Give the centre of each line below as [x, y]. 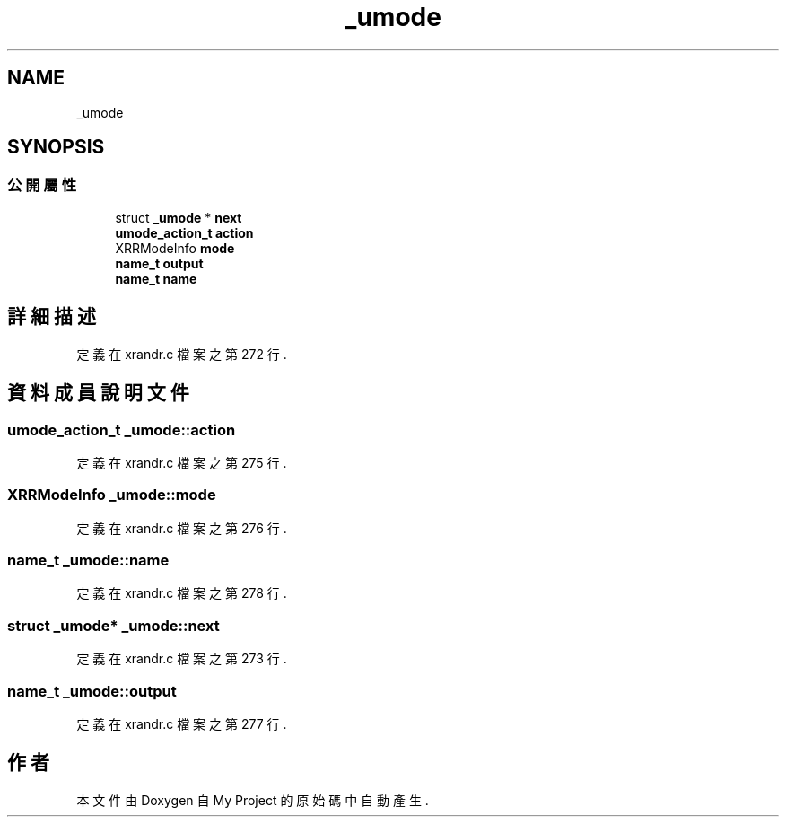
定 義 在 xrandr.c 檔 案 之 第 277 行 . [182, 723]
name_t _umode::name [88, 560]
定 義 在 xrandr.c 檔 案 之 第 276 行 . [182, 528]
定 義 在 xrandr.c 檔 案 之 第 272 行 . [182, 354]
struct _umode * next [179, 217]
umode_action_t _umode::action [122, 430]
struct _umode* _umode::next [114, 625]
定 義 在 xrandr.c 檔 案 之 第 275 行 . [182, 462]
